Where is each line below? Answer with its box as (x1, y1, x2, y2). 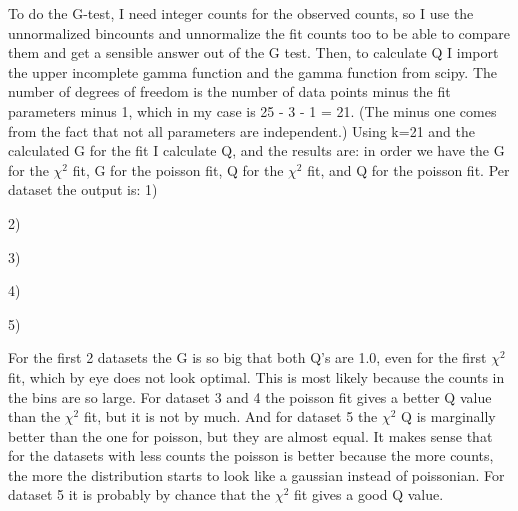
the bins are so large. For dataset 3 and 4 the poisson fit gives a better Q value (8, 386, 492, 407)
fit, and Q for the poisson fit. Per (307, 159, 510, 180)
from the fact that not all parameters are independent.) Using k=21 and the (8, 120, 475, 141)
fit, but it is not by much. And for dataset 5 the (83, 406, 378, 427)
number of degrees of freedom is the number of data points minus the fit (8, 81, 451, 102)
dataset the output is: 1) (8, 179, 158, 200)
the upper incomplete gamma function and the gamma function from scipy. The (8, 61, 498, 82)
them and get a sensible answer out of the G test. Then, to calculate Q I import (8, 42, 499, 63)
